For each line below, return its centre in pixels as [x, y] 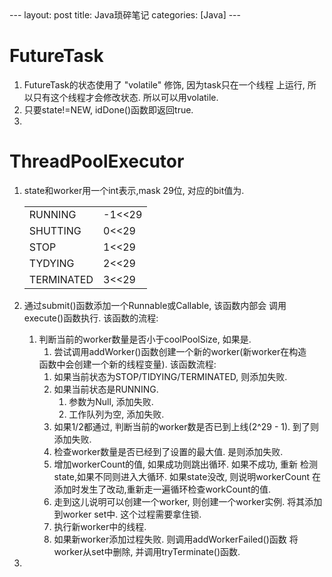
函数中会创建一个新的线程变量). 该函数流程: [127, 364]
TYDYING [51, 263]
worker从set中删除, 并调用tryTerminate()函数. [147, 551]
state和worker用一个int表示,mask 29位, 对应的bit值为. [134, 190]
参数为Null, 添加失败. [111, 401]
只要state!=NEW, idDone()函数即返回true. [108, 109]
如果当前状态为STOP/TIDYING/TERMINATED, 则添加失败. [170, 376]
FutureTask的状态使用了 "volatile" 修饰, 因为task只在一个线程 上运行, [164, 84]
